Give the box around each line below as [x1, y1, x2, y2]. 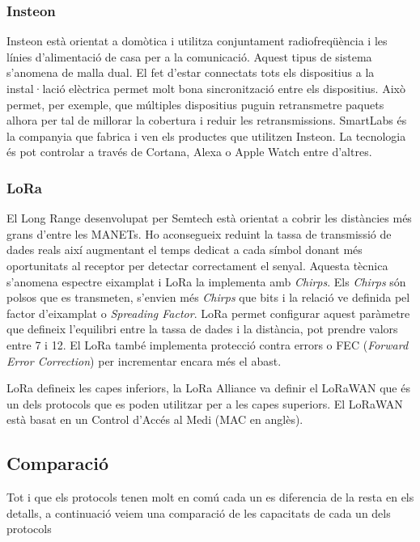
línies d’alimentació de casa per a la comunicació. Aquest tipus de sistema [6, 48, 372, 65]
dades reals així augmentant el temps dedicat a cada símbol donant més [6, 241, 363, 258]
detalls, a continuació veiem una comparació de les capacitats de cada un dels [6, 504, 391, 521]
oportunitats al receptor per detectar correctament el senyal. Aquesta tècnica [6, 256, 388, 273]
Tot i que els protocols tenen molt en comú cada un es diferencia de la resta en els [6, 489, 414, 506]
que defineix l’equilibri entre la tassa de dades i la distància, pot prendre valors [6, 320, 398, 337]
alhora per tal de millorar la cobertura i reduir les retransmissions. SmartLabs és [6, 112, 407, 129]
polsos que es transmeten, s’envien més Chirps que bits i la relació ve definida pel [6, 289, 410, 306]
